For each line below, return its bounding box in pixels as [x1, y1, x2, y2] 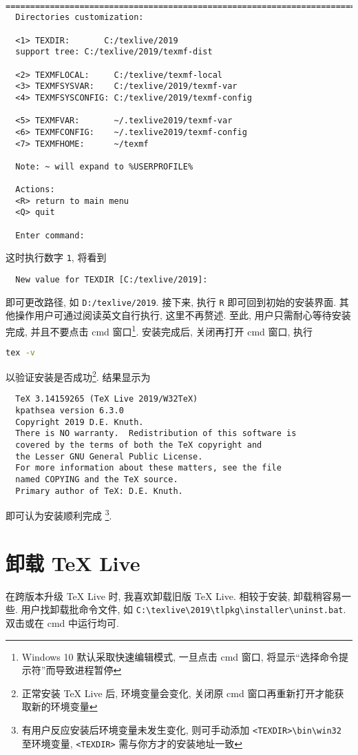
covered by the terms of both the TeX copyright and [15, 440, 262, 450]
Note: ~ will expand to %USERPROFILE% [15, 161, 193, 172]
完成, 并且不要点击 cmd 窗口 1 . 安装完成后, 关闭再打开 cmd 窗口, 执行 [6, 322, 313, 338]
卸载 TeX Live [6, 548, 140, 577]
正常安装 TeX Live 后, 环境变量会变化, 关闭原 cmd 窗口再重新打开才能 [21, 685, 335, 700]
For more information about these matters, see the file [15, 463, 282, 473]
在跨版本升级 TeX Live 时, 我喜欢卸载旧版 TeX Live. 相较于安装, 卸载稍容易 [6, 588, 342, 603]
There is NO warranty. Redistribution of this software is [15, 428, 297, 439]
